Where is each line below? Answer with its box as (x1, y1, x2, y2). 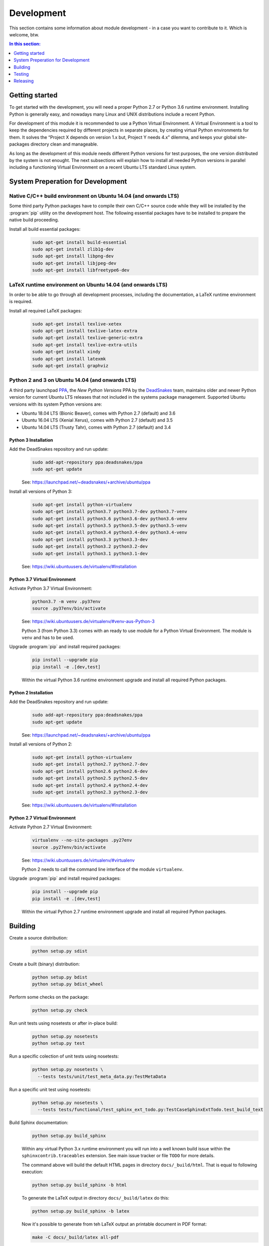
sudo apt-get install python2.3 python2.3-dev (32, 789, 148, 795)
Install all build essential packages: (9, 226, 81, 232)
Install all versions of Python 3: (9, 488, 72, 494)
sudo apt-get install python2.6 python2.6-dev (32, 768, 148, 774)
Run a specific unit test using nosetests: (9, 1087, 92, 1092)
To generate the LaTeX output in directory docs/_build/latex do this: (21, 1195, 169, 1201)
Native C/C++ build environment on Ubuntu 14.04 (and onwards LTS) (9, 192, 179, 199)
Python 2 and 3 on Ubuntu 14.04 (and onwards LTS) (9, 377, 136, 384)
